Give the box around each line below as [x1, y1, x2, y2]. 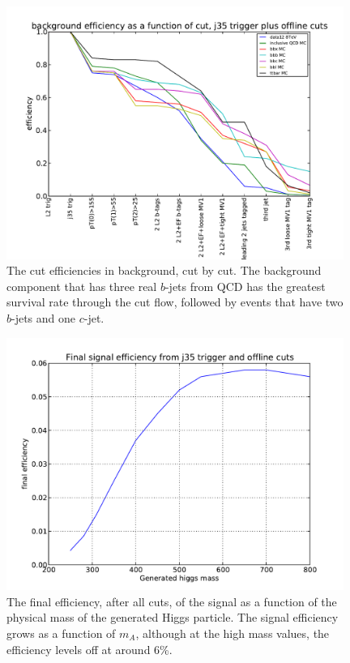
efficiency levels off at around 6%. [6, 640, 173, 657]
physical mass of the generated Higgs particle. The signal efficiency [6, 609, 339, 626]
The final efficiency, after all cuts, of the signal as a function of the [6, 592, 337, 610]
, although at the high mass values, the [135, 625, 330, 641]
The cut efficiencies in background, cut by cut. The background [6, 262, 322, 279]
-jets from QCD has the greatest [164, 277, 326, 294]
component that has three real [6, 277, 157, 294]
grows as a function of [6, 625, 116, 641]
